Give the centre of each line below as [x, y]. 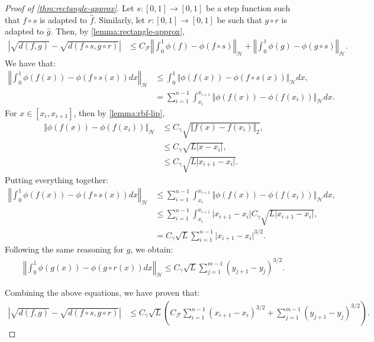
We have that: [30, 63]
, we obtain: [152, 249]
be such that [239, 19]
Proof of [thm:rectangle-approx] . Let [70, 8]
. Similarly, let [120, 19]
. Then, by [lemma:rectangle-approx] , [117, 31]
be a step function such [248, 8]
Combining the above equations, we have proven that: [102, 293]
